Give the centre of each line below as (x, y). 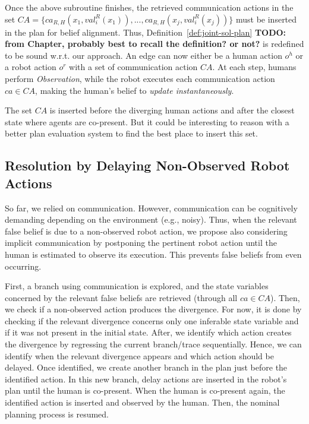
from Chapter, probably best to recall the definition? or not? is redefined (154, 44)
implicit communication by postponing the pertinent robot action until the (141, 243)
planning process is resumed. (57, 414)
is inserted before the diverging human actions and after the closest (172, 110)
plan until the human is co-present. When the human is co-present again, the (145, 390)
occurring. (23, 266)
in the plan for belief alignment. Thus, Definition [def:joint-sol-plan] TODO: (146, 32)
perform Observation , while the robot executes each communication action (140, 78)
